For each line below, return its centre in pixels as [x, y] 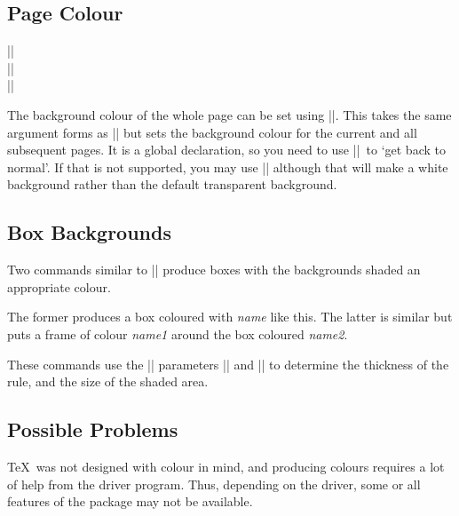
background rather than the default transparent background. [172, 184]
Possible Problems [93, 429]
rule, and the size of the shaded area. [108, 381]
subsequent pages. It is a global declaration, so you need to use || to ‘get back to [226, 150]
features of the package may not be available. [130, 501]
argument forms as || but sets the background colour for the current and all [212, 132]
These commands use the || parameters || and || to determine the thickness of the [228, 364]
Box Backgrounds [89, 232]
